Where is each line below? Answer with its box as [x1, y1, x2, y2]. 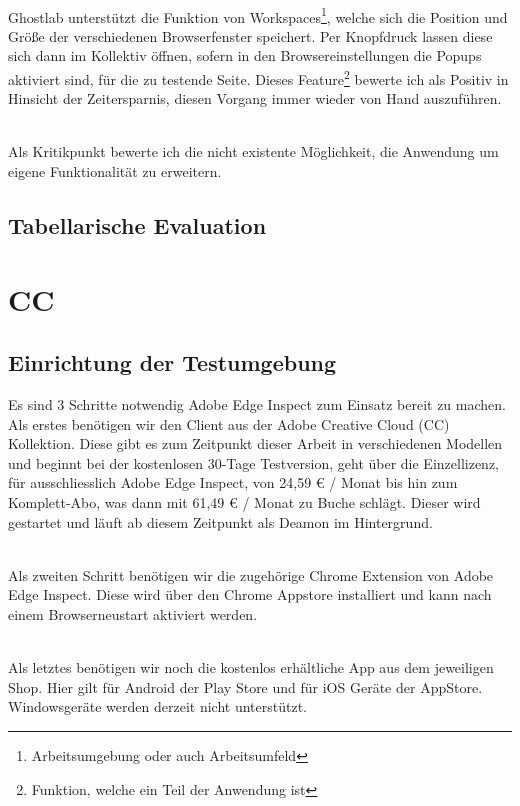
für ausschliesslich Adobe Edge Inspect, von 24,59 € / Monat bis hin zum [8, 472, 458, 493]
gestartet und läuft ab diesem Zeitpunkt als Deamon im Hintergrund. [8, 511, 433, 532]
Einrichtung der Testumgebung [8, 347, 337, 378]
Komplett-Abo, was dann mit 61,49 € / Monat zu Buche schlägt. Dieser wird [8, 491, 481, 512]
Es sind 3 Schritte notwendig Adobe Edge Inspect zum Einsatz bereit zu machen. [8, 394, 506, 415]
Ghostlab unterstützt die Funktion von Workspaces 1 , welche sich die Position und [8, 3, 508, 27]
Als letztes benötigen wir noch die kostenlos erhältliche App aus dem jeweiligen [8, 657, 494, 678]
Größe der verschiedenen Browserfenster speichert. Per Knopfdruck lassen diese [8, 25, 493, 46]
